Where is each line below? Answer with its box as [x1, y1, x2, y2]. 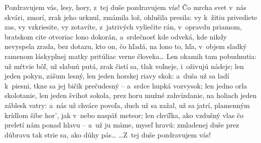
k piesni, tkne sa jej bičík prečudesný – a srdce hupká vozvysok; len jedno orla [5, 80, 247, 90]
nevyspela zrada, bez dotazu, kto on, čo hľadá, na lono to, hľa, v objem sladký [5, 41, 247, 51]
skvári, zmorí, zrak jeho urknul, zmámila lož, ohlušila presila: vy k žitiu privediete [5, 11, 257, 22]
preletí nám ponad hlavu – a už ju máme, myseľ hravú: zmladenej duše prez [5, 119, 239, 130]
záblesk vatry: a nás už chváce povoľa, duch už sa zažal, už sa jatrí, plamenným [5, 99, 250, 110]
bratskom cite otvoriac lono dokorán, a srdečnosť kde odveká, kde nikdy [5, 31, 227, 41]
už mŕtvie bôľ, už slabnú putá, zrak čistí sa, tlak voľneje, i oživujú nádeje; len [5, 60, 244, 71]
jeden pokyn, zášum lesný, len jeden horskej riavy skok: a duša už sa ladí [5, 70, 229, 81]
